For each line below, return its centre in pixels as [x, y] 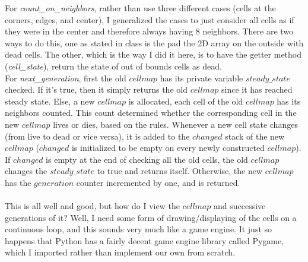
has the [18, 182]
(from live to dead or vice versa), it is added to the [97, 136]
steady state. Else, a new [50, 101]
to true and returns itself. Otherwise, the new [180, 171]
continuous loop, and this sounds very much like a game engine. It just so [139, 229]
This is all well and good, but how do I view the [92, 206]
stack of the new [255, 136]
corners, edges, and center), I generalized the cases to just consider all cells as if [150, 19]
